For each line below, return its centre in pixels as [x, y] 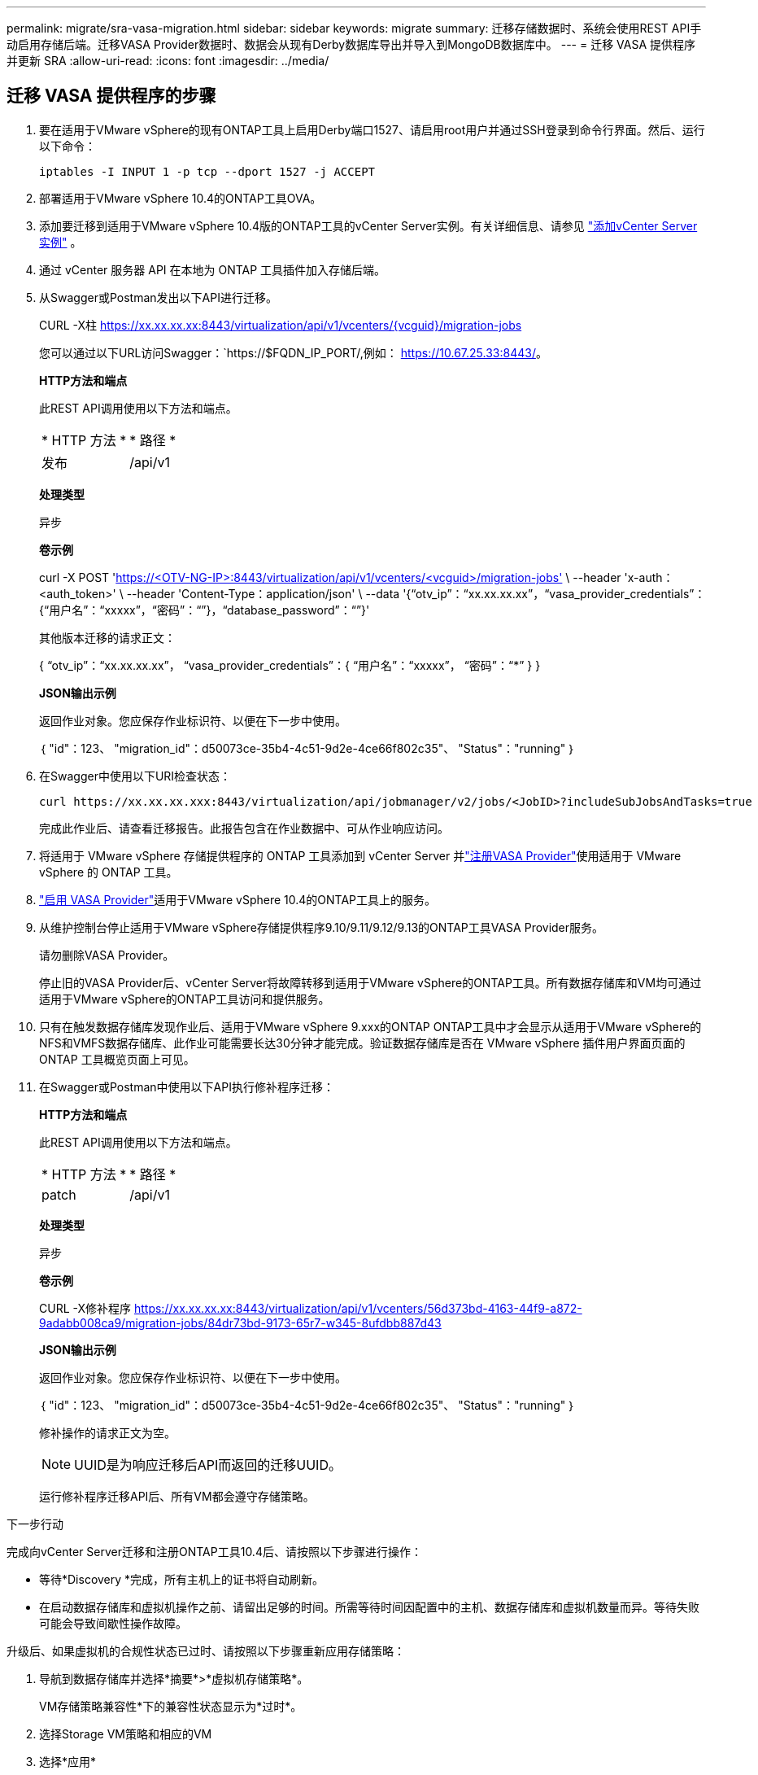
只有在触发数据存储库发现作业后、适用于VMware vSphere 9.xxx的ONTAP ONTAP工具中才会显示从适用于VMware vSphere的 [370, 1026]
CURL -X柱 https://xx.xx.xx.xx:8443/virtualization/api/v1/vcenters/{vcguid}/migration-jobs [281, 325]
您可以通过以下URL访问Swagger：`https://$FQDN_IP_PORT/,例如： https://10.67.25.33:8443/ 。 [293, 352]
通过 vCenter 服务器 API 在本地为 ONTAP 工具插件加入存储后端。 [213, 269]
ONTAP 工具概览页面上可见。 [117, 1059]
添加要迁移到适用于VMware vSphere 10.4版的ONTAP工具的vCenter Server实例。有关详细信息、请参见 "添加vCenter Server [368, 225]
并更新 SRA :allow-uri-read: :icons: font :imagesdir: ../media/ [168, 61]
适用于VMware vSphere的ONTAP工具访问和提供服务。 [185, 999]
